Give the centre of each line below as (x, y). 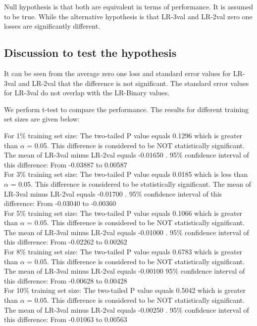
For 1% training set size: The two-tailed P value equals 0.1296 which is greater (123, 135)
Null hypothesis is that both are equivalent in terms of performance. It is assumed (129, 6)
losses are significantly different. (52, 26)
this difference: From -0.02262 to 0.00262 (66, 242)
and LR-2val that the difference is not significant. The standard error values (134, 83)
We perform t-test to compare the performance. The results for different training (127, 109)
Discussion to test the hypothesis (90, 53)
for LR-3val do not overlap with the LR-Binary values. (87, 93)
